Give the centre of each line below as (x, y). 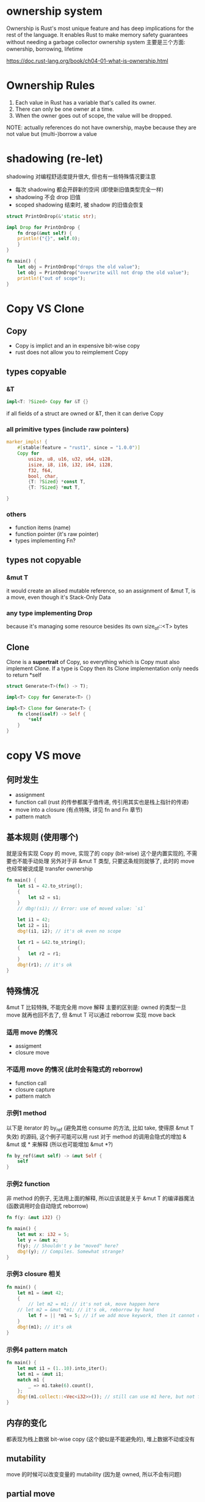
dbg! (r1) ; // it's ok (45, 965)
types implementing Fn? (45, 541)
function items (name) (43, 527)
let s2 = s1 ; (45, 897)
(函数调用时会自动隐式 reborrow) (47, 1206)
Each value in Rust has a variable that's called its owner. (86, 102)
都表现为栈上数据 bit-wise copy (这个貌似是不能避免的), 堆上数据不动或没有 (101, 1439)
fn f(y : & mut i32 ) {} (34, 1218)
